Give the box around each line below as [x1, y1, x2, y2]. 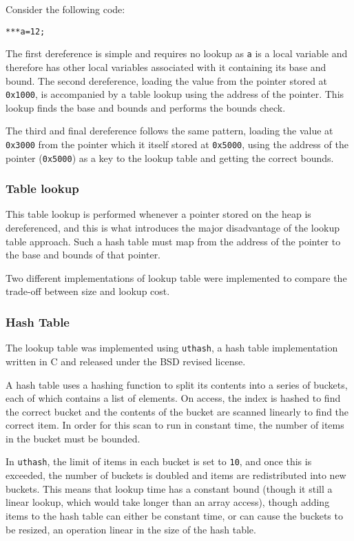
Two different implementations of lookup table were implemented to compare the [6, 270, 347, 285]
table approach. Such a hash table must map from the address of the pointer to [6, 234, 341, 248]
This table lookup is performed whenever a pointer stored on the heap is [6, 207, 311, 221]
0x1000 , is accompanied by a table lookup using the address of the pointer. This [6, 87, 344, 101]
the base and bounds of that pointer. [6, 247, 161, 262]
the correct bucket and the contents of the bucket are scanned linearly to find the [6, 404, 349, 418]
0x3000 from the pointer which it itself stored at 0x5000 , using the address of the [6, 136, 348, 151]
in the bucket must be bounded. [6, 431, 140, 445]
